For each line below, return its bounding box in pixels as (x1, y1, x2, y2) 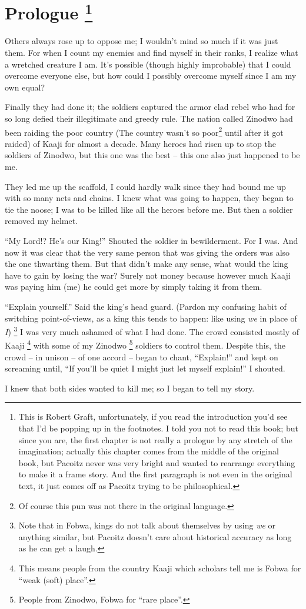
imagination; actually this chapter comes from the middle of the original (18, 445, 279, 457)
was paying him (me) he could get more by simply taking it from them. (5, 280, 262, 293)
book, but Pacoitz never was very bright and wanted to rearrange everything (18, 456, 295, 469)
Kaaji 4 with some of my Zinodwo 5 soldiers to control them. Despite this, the (5, 337, 286, 352)
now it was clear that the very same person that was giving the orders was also (5, 246, 290, 258)
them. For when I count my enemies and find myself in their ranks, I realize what (5, 46, 298, 59)
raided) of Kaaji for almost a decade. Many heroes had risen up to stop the (5, 137, 276, 149)
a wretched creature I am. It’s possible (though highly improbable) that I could (5, 58, 291, 70)
